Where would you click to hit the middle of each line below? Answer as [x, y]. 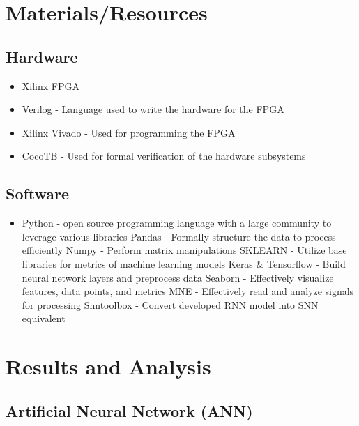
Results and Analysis [108, 366]
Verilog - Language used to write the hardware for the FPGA [153, 109]
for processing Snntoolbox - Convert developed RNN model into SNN [170, 304]
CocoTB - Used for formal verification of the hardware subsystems [164, 156]
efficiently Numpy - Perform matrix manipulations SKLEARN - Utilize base [184, 250]
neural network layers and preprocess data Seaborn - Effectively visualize [178, 277]
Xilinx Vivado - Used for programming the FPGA [129, 132]
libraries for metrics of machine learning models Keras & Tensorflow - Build [184, 263]
